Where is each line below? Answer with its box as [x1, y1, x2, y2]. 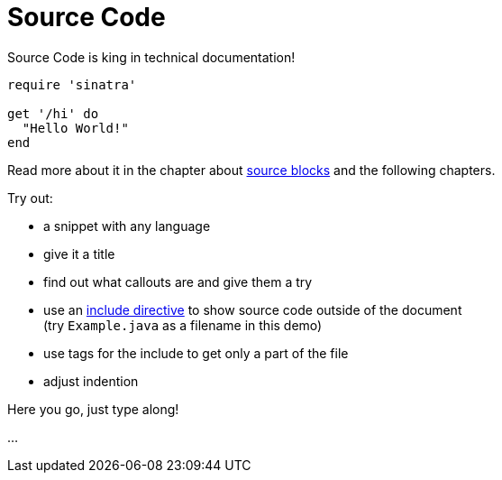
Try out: [7, 189, 53, 206]
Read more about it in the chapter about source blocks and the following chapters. [7, 162, 496, 178]
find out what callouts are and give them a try [43, 273, 313, 290]
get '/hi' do [7, 106, 99, 121]
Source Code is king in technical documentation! [7, 49, 296, 65]
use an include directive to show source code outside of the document [43, 301, 462, 318]
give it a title [43, 245, 115, 262]
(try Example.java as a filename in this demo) [43, 317, 323, 333]
